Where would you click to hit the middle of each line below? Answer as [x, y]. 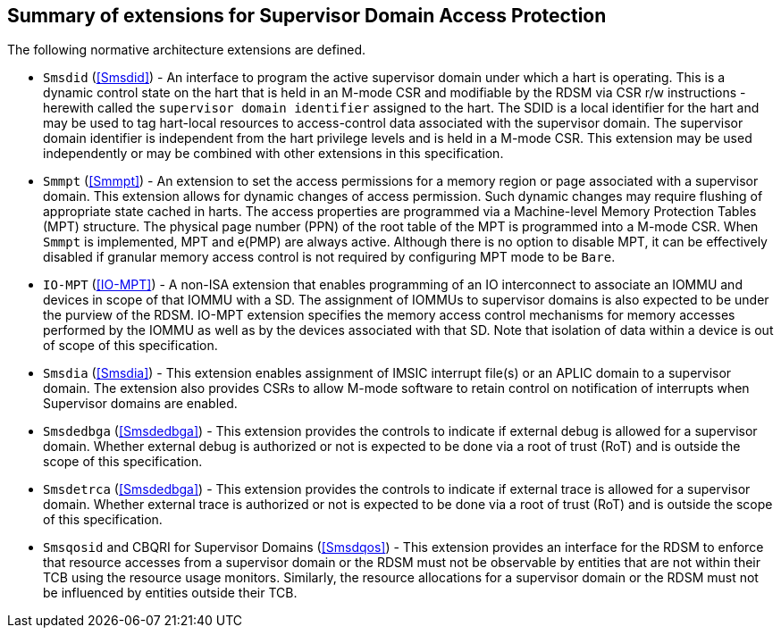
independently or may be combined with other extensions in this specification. [273, 154]
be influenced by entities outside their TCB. [170, 593]
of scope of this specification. [130, 346]
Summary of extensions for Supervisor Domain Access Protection [307, 16]
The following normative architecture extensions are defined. [187, 50]
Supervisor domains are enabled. [140, 404]
